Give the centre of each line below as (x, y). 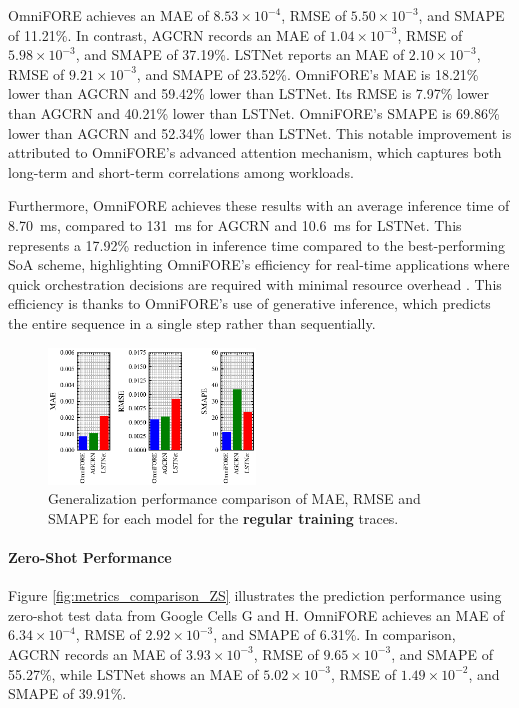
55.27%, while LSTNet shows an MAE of (133, 673)
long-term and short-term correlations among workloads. (181, 171)
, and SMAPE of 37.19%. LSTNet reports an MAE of (240, 54)
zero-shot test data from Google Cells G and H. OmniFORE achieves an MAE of (256, 614)
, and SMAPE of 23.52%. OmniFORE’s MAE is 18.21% (307, 73)
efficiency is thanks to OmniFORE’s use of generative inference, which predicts (249, 303)
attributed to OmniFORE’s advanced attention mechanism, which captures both (255, 152)
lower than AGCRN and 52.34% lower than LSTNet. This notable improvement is (260, 132)
